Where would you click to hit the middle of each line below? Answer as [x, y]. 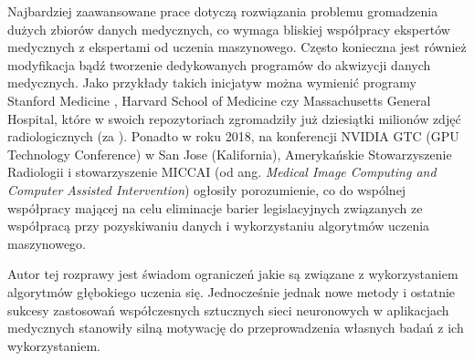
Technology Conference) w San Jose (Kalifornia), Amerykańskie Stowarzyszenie [230, 154]
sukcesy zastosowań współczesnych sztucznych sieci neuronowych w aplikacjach [228, 309]
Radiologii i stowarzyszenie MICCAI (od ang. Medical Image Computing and [222, 172]
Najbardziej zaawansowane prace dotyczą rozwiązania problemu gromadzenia [223, 11]
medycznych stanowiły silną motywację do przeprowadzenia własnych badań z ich [236, 328]
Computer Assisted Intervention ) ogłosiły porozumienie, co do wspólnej [207, 189]
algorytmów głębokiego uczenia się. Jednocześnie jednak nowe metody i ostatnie [232, 291]
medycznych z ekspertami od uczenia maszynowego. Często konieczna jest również [237, 47]
